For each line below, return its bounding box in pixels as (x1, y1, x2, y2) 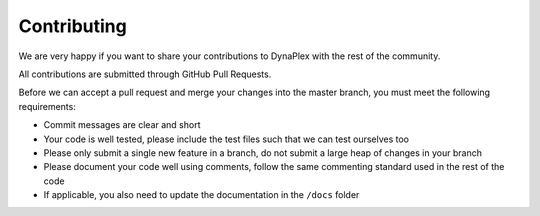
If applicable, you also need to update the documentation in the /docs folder (43, 189, 360, 201)
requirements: (18, 100, 77, 112)
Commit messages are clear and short (43, 119, 201, 131)
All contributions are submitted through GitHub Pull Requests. (18, 68, 272, 80)
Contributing (18, 15, 127, 37)
